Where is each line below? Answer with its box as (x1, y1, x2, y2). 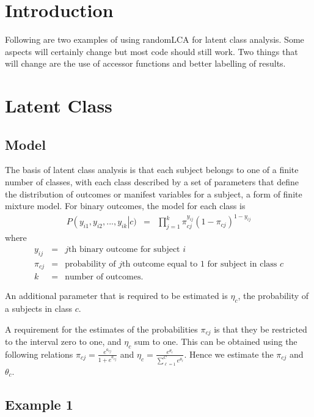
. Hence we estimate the (184, 347, 274, 360)
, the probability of (238, 289, 309, 302)
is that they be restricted (214, 322, 307, 335)
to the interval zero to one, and (5, 334, 122, 347)
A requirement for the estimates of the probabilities (5, 322, 198, 335)
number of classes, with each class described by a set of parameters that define (5, 175, 299, 188)
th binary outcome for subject (68, 245, 180, 254)
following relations (5, 347, 73, 360)
